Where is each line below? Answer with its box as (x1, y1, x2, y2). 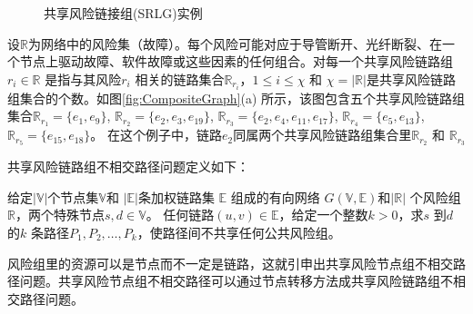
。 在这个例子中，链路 (90, 125, 222, 144)
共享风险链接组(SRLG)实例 (44, 4, 203, 22)
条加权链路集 (137, 187, 215, 206)
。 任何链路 (146, 205, 215, 224)
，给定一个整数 (278, 205, 368, 224)
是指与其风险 (45, 69, 122, 88)
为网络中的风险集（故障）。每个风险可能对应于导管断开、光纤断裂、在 (27, 34, 442, 53)
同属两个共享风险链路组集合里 (233, 125, 412, 144)
